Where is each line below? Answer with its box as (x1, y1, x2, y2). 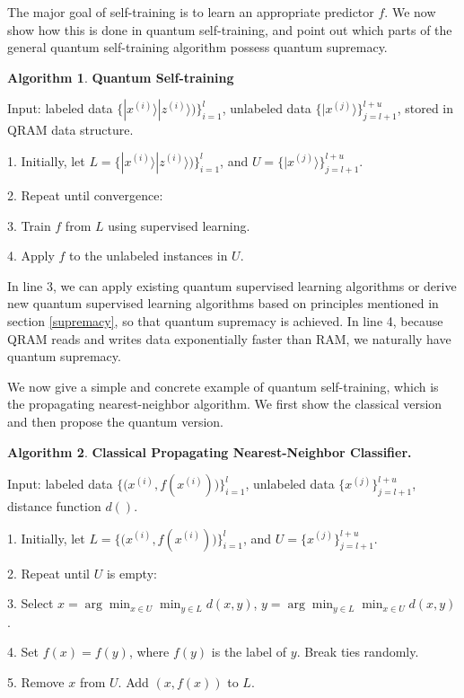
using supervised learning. (108, 216, 250, 234)
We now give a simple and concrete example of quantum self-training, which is (7, 376, 439, 395)
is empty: (106, 563, 157, 582)
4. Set (7, 642, 39, 661)
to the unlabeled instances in (69, 246, 228, 265)
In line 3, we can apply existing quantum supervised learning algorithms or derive (7, 276, 457, 295)
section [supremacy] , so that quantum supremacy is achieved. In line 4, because (7, 311, 443, 330)
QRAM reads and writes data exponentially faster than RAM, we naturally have (7, 329, 451, 348)
